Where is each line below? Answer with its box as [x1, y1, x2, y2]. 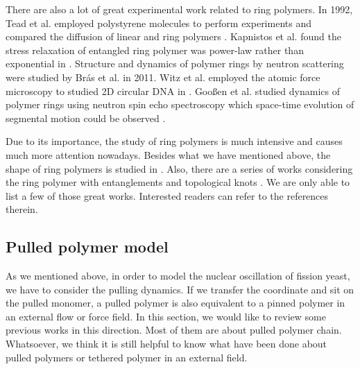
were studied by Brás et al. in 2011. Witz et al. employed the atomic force [6, 69, 320, 84]
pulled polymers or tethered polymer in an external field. [6, 350, 248, 364]
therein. [6, 202, 38, 216]
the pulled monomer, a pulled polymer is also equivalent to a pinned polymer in [6, 295, 345, 310]
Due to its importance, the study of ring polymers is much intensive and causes [6, 134, 343, 148]
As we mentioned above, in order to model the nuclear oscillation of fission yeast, [6, 268, 350, 283]
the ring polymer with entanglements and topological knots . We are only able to [6, 175, 350, 189]
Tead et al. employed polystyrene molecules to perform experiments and [6, 15, 311, 30]
